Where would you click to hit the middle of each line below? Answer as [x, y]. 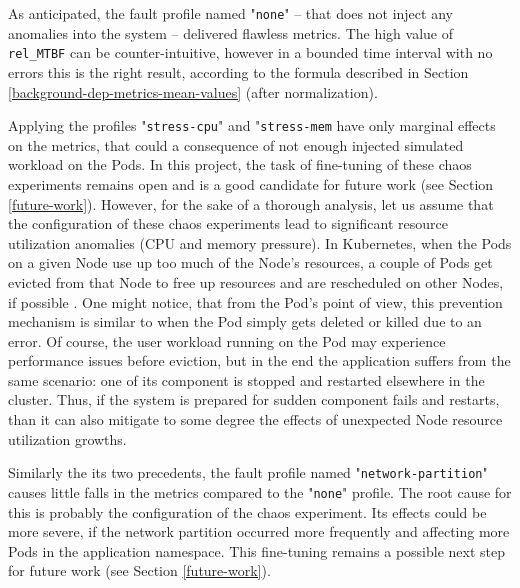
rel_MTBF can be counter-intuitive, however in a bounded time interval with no [250, 52]
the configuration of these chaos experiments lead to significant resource [228, 223]
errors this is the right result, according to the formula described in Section [238, 71]
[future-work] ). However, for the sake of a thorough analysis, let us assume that [251, 203]
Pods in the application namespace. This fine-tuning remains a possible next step [256, 550]
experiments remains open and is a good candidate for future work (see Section [251, 183]
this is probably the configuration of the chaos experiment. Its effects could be [247, 511]
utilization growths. [67, 438]
